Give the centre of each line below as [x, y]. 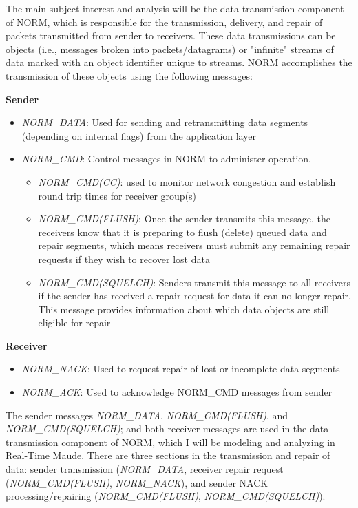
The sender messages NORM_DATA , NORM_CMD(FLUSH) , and [147, 415]
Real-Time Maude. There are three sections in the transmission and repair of [168, 455]
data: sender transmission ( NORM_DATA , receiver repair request [145, 469]
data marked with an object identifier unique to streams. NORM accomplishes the [179, 62]
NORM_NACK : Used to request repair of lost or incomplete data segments [181, 369]
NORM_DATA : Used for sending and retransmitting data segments [165, 122]
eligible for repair [74, 322]
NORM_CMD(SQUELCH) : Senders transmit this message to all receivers [194, 282]
